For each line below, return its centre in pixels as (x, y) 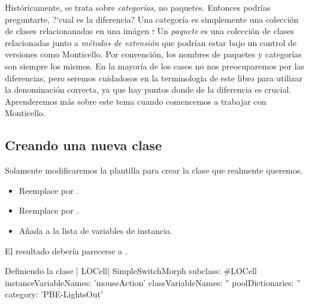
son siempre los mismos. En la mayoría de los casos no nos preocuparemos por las (155, 66)
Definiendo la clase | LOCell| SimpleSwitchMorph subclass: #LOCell (131, 271)
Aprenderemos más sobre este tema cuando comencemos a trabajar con (136, 101)
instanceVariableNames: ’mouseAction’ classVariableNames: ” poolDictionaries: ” (153, 282)
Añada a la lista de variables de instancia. (96, 230)
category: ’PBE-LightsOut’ (54, 294)
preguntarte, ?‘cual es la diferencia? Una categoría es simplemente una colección (152, 19)
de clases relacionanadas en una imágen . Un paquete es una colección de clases (150, 31)
